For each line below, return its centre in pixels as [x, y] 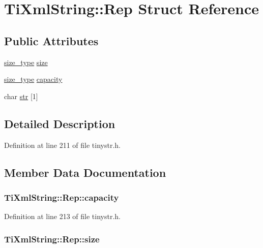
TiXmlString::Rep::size [52, 239]
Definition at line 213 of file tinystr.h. [63, 216]
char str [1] [21, 96]
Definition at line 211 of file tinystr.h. [63, 145]
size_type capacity [33, 79]
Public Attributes [51, 40]
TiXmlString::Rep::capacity [62, 197]
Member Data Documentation [85, 172]
